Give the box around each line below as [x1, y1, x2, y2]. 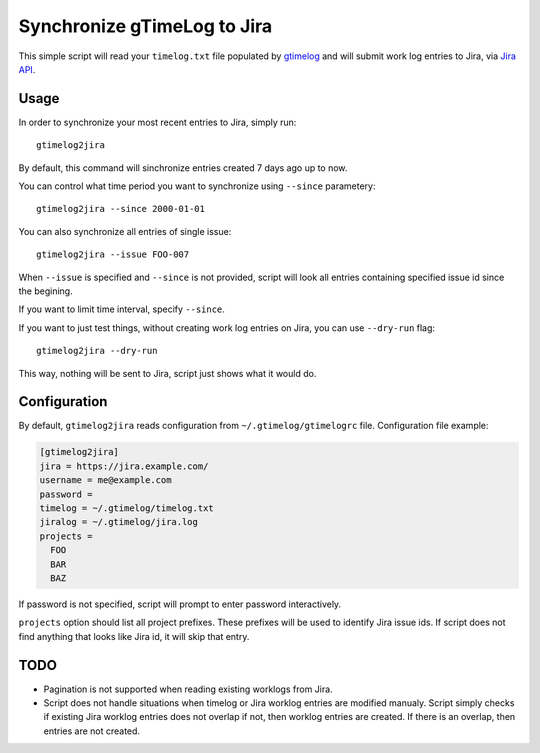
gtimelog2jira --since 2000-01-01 [36, 203, 205, 215]
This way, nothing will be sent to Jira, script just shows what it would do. [18, 367, 317, 379]
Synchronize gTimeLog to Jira [18, 15, 273, 37]
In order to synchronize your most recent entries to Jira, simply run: [18, 116, 297, 128]
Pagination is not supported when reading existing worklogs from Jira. [43, 683, 334, 695]
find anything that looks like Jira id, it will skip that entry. [18, 630, 250, 642]
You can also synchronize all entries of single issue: [18, 225, 232, 237]
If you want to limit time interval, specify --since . [18, 303, 225, 315]
